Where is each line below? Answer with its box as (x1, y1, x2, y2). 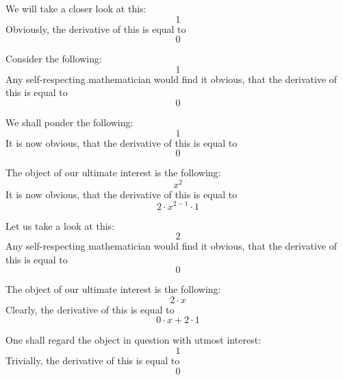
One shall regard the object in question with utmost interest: (5, 333, 261, 347)
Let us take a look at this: (5, 218, 114, 233)
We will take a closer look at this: (5, 1, 147, 15)
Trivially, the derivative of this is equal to (5, 353, 180, 368)
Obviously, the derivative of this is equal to (5, 21, 186, 36)
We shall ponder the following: (5, 115, 134, 129)
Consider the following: (5, 51, 102, 66)
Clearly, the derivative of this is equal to (5, 302, 175, 316)
